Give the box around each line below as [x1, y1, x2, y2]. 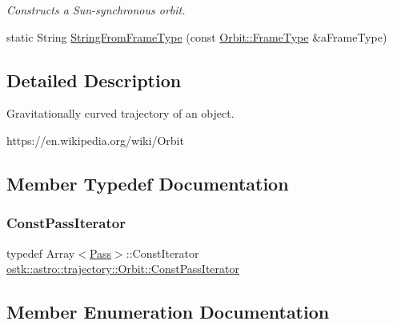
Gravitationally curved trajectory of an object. [6, 105, 235, 122]
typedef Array [6, 244, 75, 261]
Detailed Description [6, 67, 182, 92]
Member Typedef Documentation [6, 171, 289, 195]
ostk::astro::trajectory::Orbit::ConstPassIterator [6, 260, 239, 277]
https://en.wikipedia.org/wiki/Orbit [6, 131, 184, 148]
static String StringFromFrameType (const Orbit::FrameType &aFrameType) [6, 28, 387, 45]
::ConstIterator [126, 244, 199, 261]
